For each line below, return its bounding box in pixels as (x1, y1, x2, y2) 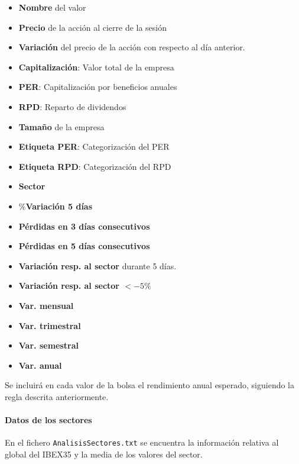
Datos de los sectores (5, 414, 92, 426)
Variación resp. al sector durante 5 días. (18, 259, 177, 272)
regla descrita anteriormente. (5, 390, 109, 402)
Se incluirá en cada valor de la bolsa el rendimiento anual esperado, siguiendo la (5, 379, 295, 391)
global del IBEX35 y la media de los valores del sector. (5, 447, 203, 460)
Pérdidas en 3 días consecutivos (18, 220, 150, 232)
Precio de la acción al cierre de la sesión (18, 21, 167, 33)
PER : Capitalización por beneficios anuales (18, 80, 177, 93)
